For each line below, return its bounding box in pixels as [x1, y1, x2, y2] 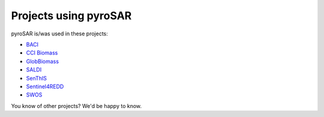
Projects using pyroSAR [11, 9, 132, 22]
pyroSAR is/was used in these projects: [11, 30, 108, 37]
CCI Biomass [26, 49, 58, 56]
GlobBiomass [26, 58, 59, 65]
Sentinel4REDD [26, 83, 64, 90]
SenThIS [26, 74, 47, 82]
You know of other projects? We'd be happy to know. [11, 102, 142, 109]
